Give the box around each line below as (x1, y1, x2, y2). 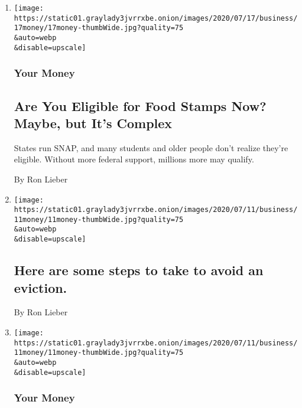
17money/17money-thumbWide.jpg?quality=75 (14, 24, 184, 32)
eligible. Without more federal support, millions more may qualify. (14, 153, 254, 165)
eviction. (14, 278, 67, 296)
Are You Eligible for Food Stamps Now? (14, 96, 267, 115)
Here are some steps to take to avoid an (14, 261, 264, 279)
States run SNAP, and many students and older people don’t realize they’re (14, 141, 288, 154)
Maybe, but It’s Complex (14, 113, 173, 132)
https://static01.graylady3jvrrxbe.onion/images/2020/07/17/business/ (14, 14, 298, 22)
